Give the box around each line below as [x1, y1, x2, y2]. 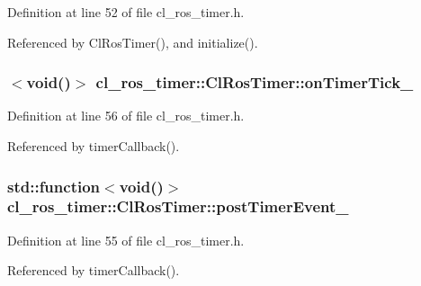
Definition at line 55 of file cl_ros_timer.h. [7, 230, 245, 249]
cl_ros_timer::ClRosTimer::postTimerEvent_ [7, 195, 349, 218]
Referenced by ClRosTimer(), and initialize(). [7, 32, 258, 51]
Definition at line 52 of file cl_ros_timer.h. [7, 3, 245, 21]
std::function [7, 174, 101, 197]
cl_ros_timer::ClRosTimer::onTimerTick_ [95, 71, 414, 94]
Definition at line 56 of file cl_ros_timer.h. [7, 106, 245, 125]
